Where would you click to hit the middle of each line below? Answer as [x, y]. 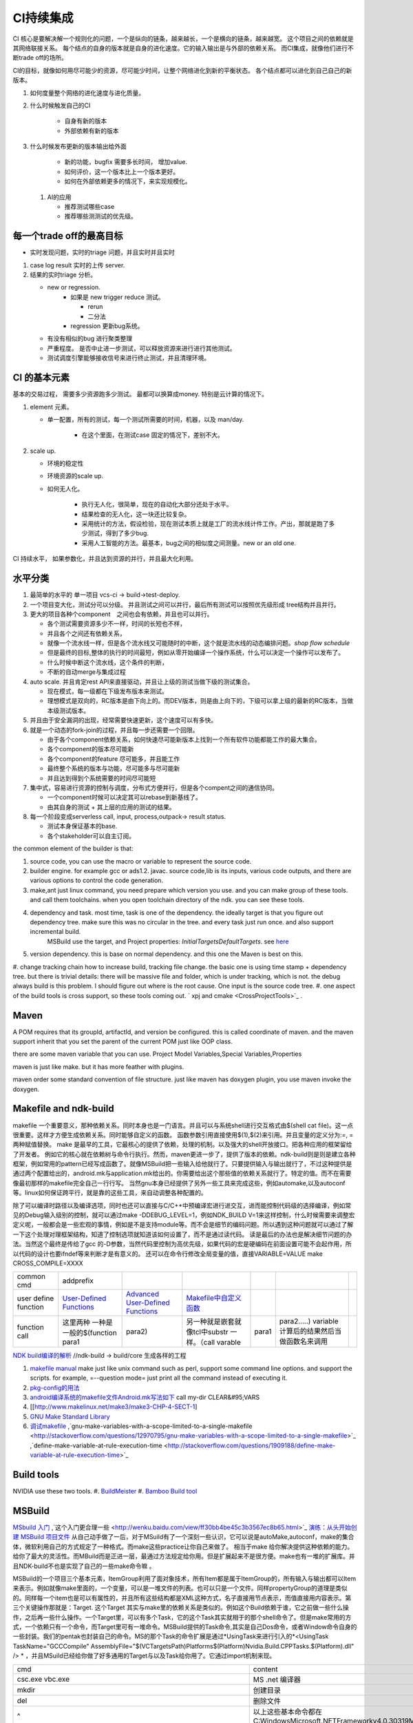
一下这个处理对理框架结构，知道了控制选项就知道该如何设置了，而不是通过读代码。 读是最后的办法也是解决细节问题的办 [182, 1234]
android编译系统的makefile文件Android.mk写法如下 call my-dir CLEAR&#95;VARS [145, 1397]
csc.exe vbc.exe [43, 1679]
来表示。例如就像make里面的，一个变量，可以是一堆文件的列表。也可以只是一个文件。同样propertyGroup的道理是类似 [180, 1588]
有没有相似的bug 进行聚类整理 [90, 338]
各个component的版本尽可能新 [91, 749]
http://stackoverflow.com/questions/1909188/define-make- [252, 1445]
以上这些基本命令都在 [288, 1711]
